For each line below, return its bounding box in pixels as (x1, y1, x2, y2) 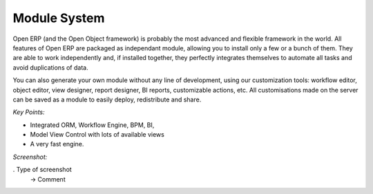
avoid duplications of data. (12, 63, 89, 72)
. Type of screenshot (12, 166, 72, 174)
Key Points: (12, 108, 45, 117)
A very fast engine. (30, 140, 84, 148)
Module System (12, 10, 105, 26)
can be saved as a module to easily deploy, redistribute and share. (12, 95, 202, 104)
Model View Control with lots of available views (30, 130, 165, 139)
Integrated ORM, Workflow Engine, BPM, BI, (30, 121, 155, 129)
